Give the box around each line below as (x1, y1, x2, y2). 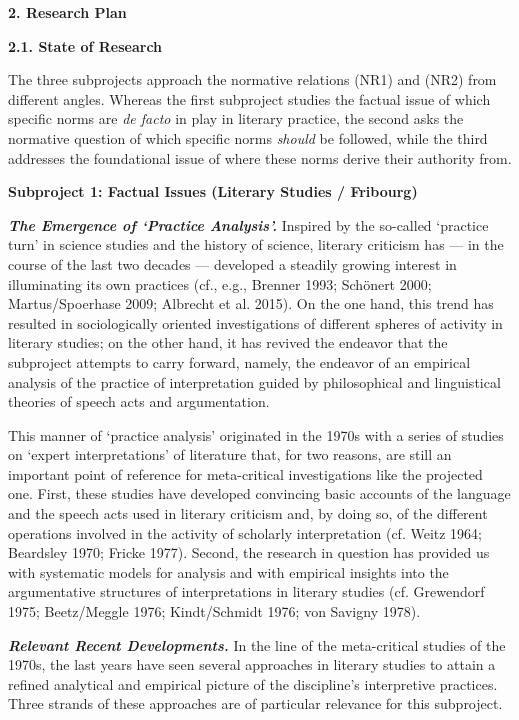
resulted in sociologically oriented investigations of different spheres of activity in (8, 312, 503, 333)
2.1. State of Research (8, 35, 163, 56)
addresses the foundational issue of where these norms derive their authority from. (8, 147, 512, 168)
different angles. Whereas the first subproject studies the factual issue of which (8, 88, 491, 109)
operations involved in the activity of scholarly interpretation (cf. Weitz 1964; (8, 522, 483, 543)
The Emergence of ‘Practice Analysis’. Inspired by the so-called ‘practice (8, 214, 489, 235)
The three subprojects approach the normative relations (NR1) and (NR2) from (8, 69, 497, 90)
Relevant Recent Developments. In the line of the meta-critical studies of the (8, 634, 506, 655)
